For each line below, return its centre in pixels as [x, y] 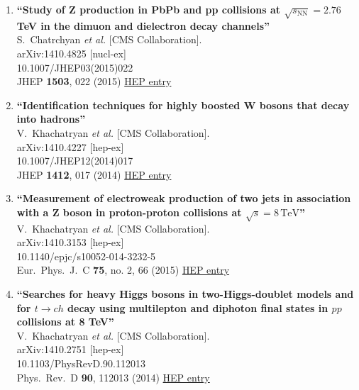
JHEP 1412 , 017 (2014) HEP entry [94, 174]
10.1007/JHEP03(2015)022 [75, 67]
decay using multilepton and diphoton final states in [198, 307]
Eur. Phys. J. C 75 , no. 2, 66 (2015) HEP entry [123, 270]
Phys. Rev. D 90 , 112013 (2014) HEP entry [113, 377]
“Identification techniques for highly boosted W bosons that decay [183, 105]
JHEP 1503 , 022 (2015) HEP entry [94, 81]
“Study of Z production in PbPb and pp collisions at [149, 9]
